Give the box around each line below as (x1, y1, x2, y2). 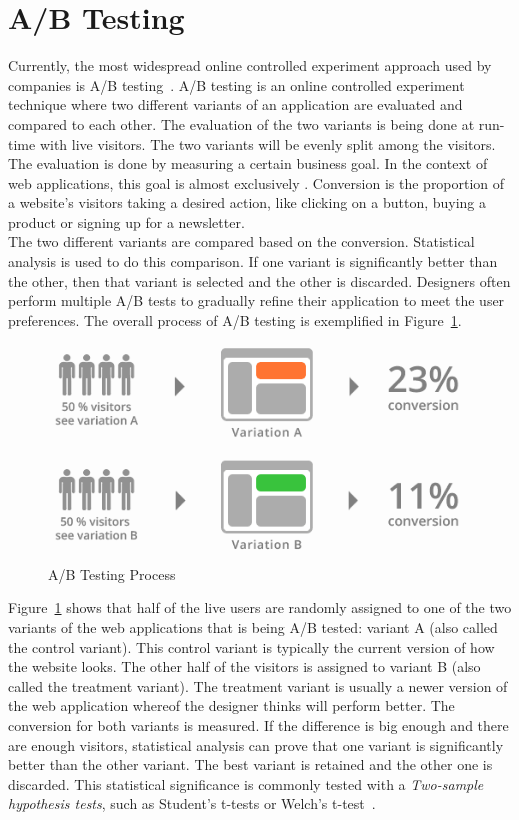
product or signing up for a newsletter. (8, 211, 245, 232)
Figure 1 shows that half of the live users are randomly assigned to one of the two (8, 597, 512, 618)
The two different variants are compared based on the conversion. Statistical (8, 231, 475, 252)
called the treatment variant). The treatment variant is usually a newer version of (8, 675, 508, 696)
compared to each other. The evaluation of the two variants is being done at (8, 113, 475, 134)
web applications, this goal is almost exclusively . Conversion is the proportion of (8, 172, 505, 193)
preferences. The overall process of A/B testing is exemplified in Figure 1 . (8, 309, 462, 330)
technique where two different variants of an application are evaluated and (8, 94, 463, 115)
